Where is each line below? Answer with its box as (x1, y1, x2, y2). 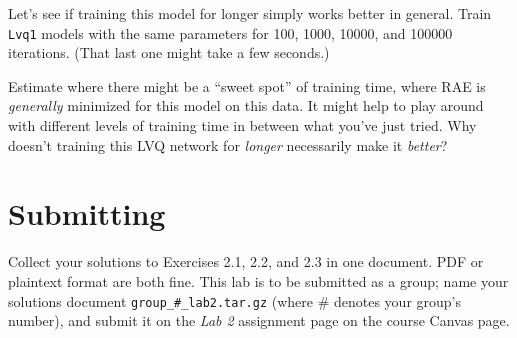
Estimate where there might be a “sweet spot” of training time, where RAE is (8, 75, 486, 96)
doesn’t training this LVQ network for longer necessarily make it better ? (8, 134, 448, 155)
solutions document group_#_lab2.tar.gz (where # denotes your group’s (8, 290, 462, 311)
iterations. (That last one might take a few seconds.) (8, 42, 330, 63)
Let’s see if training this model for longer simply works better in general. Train (8, 3, 492, 23)
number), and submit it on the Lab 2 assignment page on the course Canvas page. (8, 310, 510, 331)
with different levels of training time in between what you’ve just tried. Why (8, 115, 477, 136)
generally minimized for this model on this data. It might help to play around (8, 95, 484, 116)
